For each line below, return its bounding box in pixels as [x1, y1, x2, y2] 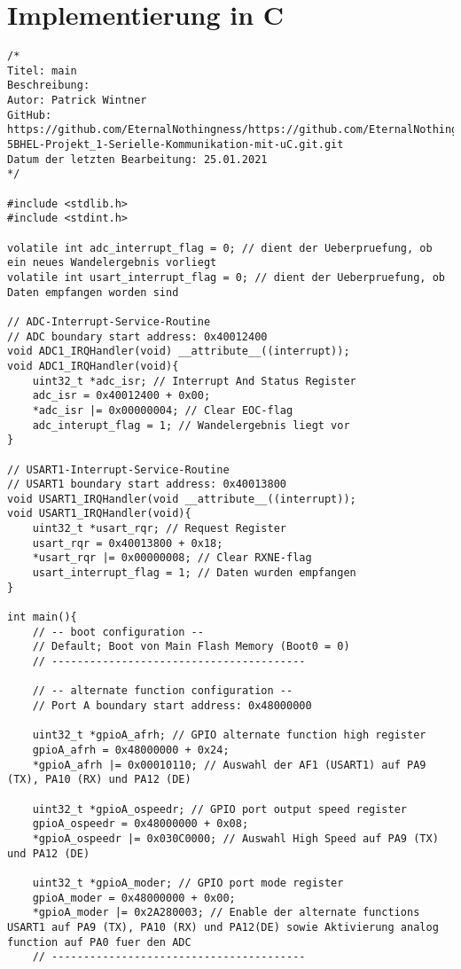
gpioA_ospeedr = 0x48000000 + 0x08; [32, 817, 249, 831]
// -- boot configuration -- [32, 625, 204, 638]
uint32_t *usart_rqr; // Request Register [32, 522, 286, 535]
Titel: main [7, 64, 77, 77]
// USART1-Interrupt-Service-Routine [7, 463, 230, 476]
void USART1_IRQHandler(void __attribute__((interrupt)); [7, 492, 356, 505]
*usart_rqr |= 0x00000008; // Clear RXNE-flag [32, 551, 312, 565]
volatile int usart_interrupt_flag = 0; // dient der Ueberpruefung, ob [7, 270, 445, 284]
